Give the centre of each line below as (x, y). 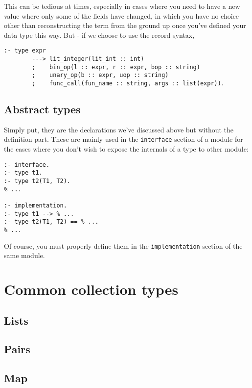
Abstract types (42, 109)
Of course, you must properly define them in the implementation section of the (123, 246)
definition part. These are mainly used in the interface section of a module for (124, 139)
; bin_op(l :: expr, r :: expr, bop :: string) (116, 67)
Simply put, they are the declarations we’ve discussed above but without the (119, 129)
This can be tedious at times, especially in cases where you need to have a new (122, 6)
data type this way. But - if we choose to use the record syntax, (99, 35)
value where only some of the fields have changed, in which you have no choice (122, 15)
